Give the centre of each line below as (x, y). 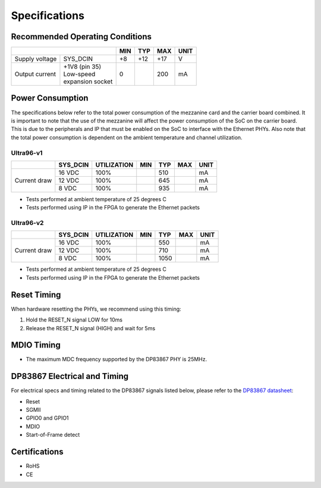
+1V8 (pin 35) (82, 67)
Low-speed (79, 74)
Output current (35, 74)
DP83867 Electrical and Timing (70, 376)
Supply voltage (36, 59)
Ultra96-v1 (27, 153)
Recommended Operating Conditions (81, 37)
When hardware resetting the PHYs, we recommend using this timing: (96, 309)
